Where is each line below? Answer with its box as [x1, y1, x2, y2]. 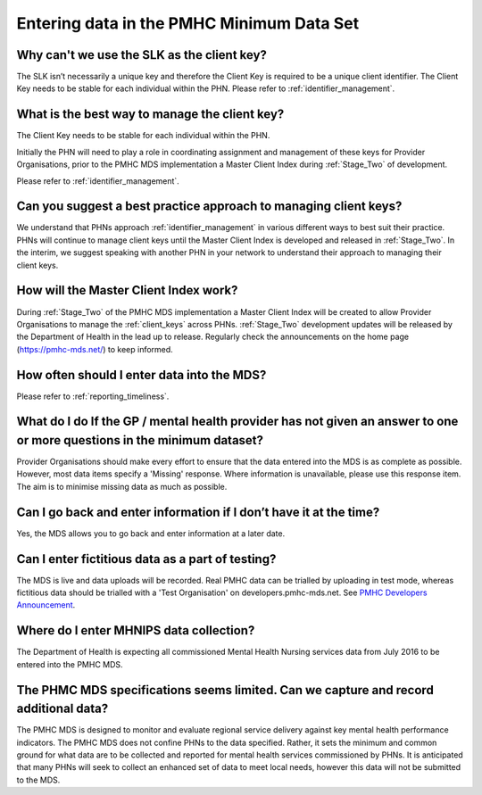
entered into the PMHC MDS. [16, 658, 124, 669]
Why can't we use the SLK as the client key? [16, 47, 268, 62]
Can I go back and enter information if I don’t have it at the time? [16, 504, 380, 519]
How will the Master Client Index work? [16, 283, 238, 298]
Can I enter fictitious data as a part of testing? [16, 551, 277, 567]
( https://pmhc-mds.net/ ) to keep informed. [16, 344, 173, 354]
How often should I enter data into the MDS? [16, 367, 267, 383]
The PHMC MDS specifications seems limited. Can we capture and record [16, 683, 435, 698]
